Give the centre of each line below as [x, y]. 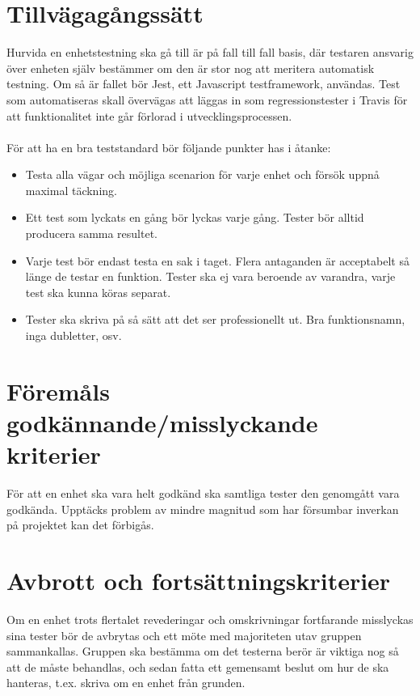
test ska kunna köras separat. [98, 292]
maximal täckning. [71, 190]
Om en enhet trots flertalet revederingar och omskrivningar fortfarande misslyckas [210, 620]
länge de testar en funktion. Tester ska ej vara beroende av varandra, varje [210, 276]
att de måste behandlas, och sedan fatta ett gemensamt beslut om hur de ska [198, 666]
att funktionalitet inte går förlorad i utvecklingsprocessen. [149, 115]
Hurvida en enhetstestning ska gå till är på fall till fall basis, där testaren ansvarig [210, 52]
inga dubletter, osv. [73, 335]
